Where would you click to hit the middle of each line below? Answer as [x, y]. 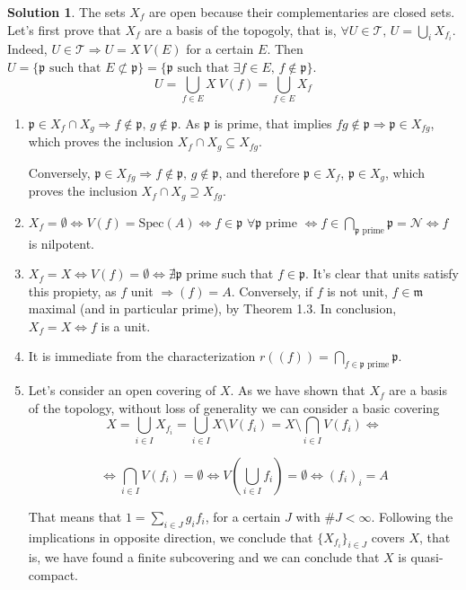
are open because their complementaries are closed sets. [302, 12]
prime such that [230, 273]
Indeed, [27, 49]
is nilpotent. [62, 243]
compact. [53, 574]
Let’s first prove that [64, 29]
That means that [75, 516]
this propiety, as [72, 291]
